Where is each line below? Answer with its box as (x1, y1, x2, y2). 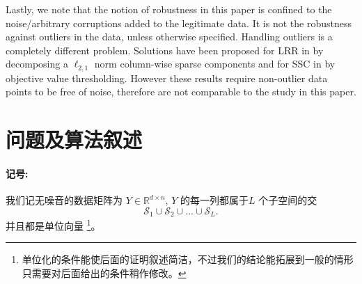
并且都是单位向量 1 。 (6, 216, 101, 232)
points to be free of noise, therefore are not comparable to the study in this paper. (6, 84, 356, 99)
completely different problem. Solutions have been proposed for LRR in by (6, 42, 324, 57)
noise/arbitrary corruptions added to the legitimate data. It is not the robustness (6, 15, 352, 30)
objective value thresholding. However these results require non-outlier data (6, 70, 328, 85)
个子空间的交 (258, 193, 317, 207)
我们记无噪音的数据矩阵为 (6, 193, 123, 207)
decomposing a (6, 56, 68, 71)
